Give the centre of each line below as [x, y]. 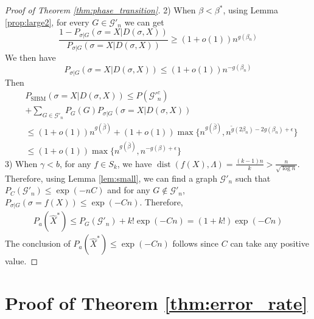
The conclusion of [38, 243]
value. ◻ [22, 261]
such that [253, 178]
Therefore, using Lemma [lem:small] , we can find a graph [111, 178]
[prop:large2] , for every [47, 22]
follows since [196, 243]
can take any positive [270, 243]
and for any [129, 190]
